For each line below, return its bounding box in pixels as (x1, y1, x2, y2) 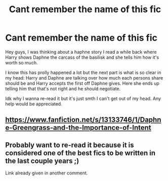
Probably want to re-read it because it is (5, 140, 134, 149)
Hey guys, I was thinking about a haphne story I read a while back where (5, 49, 157, 55)
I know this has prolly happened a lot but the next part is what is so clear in (5, 69, 161, 76)
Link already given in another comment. (5, 170, 88, 176)
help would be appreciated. (5, 100, 62, 107)
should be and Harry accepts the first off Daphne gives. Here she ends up (5, 80, 159, 86)
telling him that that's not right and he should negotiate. (5, 85, 121, 92)
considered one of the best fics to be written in (5, 149, 156, 157)
